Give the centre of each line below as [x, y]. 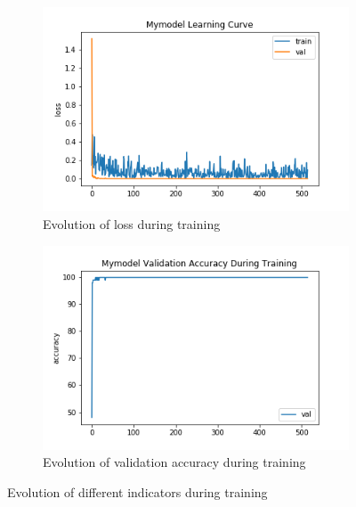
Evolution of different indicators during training [138, 492]
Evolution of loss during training [132, 223]
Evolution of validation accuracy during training [174, 462]
